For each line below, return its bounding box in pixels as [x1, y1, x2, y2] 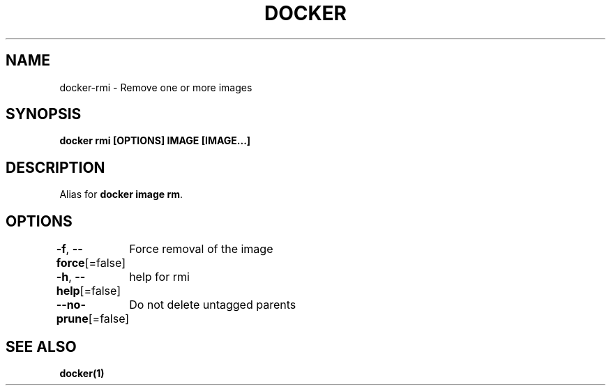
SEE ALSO [6, 337, 77, 355]
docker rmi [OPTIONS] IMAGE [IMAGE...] [59, 135, 251, 147]
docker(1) [59, 367, 105, 379]
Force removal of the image [129, 242, 273, 256]
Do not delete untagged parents [129, 298, 296, 312]
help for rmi [129, 270, 190, 284]
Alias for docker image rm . [59, 188, 183, 201]
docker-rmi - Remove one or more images [59, 81, 252, 93]
